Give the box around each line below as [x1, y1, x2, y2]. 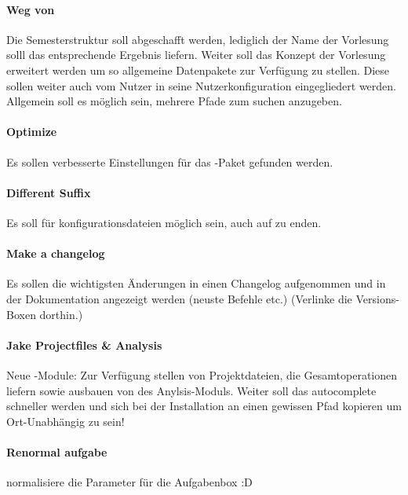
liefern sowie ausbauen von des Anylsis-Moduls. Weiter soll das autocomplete [6, 382, 377, 398]
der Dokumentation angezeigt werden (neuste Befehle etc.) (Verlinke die [6, 290, 352, 306]
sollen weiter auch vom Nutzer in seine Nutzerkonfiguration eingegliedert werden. [6, 77, 396, 93]
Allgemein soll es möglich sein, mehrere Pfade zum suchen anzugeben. [6, 93, 342, 109]
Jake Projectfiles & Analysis [6, 336, 162, 353]
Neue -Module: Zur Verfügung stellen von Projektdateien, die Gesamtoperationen [6, 366, 398, 383]
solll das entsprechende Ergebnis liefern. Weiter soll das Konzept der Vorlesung [6, 46, 386, 63]
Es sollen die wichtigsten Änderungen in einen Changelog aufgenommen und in [6, 275, 386, 291]
